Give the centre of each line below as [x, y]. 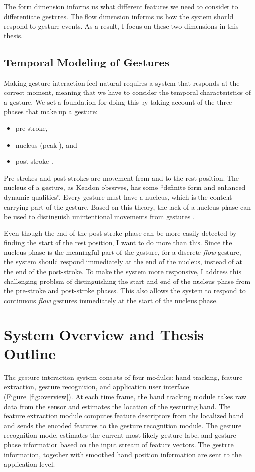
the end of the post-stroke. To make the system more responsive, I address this [123, 271]
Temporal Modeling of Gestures [87, 62]
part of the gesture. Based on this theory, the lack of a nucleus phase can [141, 206]
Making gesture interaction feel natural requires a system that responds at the [122, 82]
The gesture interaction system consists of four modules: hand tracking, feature [123, 377]
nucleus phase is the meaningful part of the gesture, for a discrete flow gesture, [123, 252]
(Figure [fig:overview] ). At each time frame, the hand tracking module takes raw [125, 396]
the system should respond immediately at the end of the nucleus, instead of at [123, 262]
